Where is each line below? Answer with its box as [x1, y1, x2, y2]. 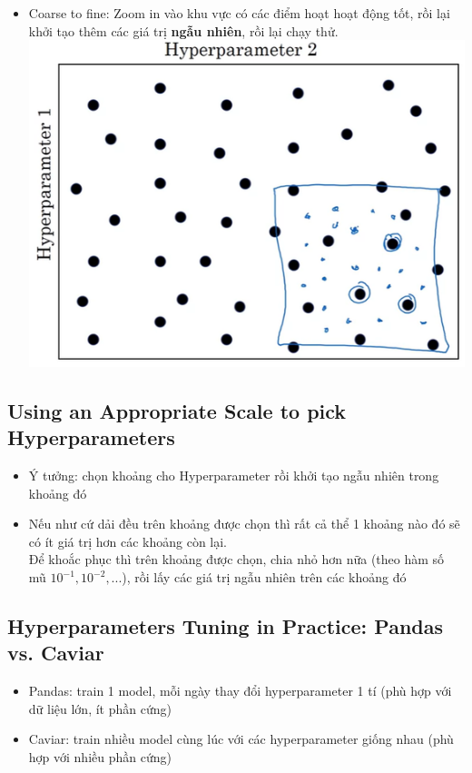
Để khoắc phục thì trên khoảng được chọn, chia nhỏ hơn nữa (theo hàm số [28, 550, 445, 569]
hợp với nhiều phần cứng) [28, 748, 172, 767]
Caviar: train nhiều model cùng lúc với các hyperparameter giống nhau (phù [28, 729, 454, 748]
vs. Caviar [7, 639, 104, 667]
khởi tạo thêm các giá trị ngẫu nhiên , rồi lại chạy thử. [28, 21, 339, 40]
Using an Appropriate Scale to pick [7, 396, 347, 424]
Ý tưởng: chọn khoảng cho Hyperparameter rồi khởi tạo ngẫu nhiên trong [28, 466, 439, 485]
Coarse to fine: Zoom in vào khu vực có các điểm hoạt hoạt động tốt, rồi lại [28, 4, 450, 22]
